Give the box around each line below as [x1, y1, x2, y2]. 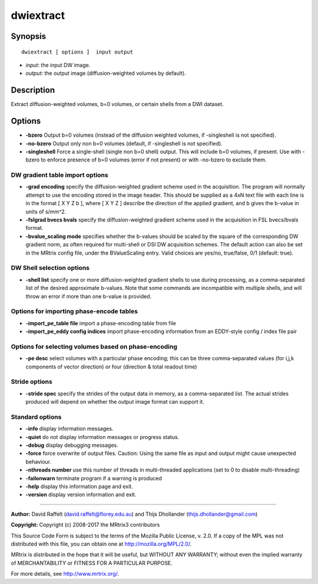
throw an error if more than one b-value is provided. [25, 292, 152, 300]
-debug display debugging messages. [25, 442, 119, 449]
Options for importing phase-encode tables [11, 307, 138, 315]
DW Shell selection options [11, 264, 90, 272]
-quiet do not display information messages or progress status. [25, 433, 180, 440]
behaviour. [25, 458, 52, 465]
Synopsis [11, 31, 47, 41]
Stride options [11, 378, 52, 386]
